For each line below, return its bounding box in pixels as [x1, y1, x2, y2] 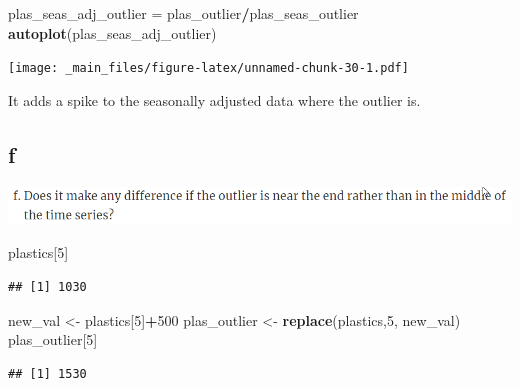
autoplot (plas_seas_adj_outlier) [8, 22, 217, 43]
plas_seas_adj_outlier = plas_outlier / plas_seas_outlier [8, 3, 359, 23]
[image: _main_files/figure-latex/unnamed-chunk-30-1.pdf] [8, 61, 409, 76]
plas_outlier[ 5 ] [8, 329, 98, 350]
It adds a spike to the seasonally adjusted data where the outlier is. [8, 89, 421, 110]
